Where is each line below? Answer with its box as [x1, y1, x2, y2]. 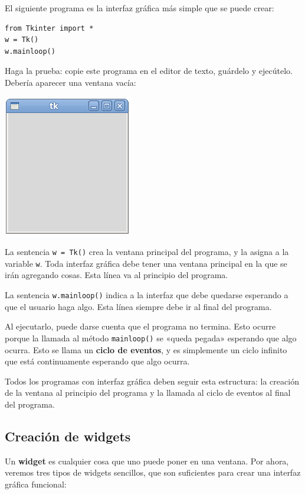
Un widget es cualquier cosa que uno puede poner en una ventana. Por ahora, [5, 454, 289, 467]
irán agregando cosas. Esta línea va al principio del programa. [5, 269, 228, 281]
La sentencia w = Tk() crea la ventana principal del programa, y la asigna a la [5, 246, 289, 258]
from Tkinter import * [5, 24, 94, 33]
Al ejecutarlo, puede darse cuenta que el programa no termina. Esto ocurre [5, 320, 276, 332]
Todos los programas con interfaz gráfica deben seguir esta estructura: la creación [5, 374, 299, 387]
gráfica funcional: [5, 477, 67, 490]
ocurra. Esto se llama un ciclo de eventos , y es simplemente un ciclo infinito [5, 343, 287, 356]
